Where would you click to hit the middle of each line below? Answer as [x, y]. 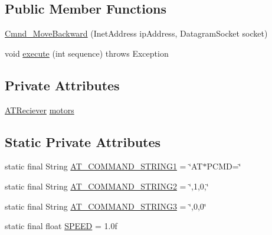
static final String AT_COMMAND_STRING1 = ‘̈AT [104, 166]
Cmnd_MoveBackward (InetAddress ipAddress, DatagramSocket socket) [136, 33]
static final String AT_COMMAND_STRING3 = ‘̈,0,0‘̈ [106, 206]
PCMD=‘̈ [224, 166]
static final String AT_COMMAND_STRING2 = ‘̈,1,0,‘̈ [107, 186]
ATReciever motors [40, 110]
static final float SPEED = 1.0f [61, 226]
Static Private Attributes [83, 141]
